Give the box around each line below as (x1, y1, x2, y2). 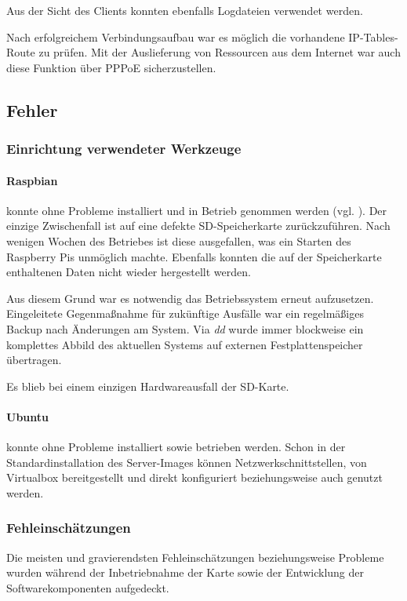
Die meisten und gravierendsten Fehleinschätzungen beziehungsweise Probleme (6, 548, 384, 565)
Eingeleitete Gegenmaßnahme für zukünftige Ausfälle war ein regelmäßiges (6, 305, 364, 322)
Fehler (6, 97, 58, 122)
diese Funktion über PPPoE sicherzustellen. (6, 59, 216, 75)
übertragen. (6, 351, 62, 368)
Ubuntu (6, 408, 49, 424)
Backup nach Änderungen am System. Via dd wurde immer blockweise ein (6, 320, 364, 337)
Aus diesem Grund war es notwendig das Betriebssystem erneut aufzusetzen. (6, 290, 374, 306)
